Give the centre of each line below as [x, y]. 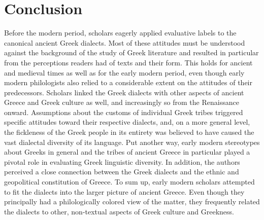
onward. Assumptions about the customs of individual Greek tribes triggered [124, 112]
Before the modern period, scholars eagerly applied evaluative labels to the [120, 33]
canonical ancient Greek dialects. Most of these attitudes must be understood [125, 42]
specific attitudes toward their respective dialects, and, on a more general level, [127, 122]
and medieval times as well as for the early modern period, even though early [124, 72]
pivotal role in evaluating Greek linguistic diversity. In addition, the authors [122, 161]
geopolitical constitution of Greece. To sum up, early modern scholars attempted [129, 182]
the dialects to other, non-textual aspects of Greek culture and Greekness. [119, 211]
